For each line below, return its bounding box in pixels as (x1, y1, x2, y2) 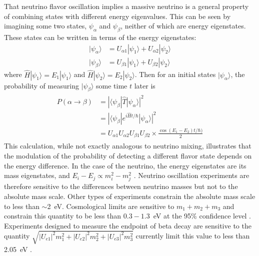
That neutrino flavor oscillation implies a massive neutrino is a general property (4, 1, 249, 11)
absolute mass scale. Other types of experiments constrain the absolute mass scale (4, 190, 255, 201)
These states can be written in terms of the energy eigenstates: (4, 31, 196, 42)
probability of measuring (4, 80, 79, 90)
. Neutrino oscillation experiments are (133, 170, 249, 180)
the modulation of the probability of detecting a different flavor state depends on (4, 150, 252, 160)
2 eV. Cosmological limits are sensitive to (47, 200, 174, 211)
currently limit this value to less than (135, 230, 250, 241)
